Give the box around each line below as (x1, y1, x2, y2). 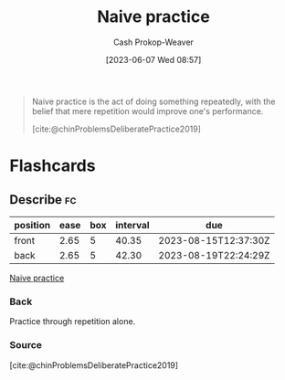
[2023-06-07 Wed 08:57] (105, 54, 202, 65)
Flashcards (9, 155, 96, 176)
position (14, 218, 51, 231)
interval (115, 218, 150, 231)
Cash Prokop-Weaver (112, 37, 195, 47)
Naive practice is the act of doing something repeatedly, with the (31, 96, 276, 107)
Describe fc (9, 192, 77, 207)
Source (9, 339, 43, 352)
